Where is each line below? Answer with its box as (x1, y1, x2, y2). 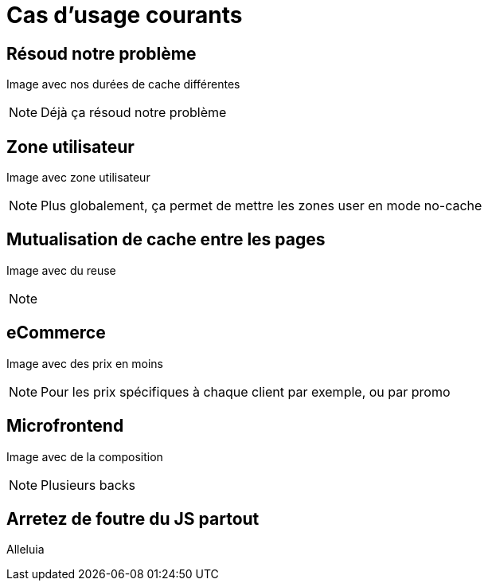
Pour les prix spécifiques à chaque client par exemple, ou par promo (41, 383, 451, 400)
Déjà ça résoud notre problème (41, 104, 227, 121)
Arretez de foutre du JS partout (6, 508, 260, 529)
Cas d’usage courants (6, 2, 243, 29)
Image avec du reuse (6, 263, 116, 277)
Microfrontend (6, 416, 124, 436)
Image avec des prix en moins (6, 356, 164, 370)
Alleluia (6, 542, 45, 557)
